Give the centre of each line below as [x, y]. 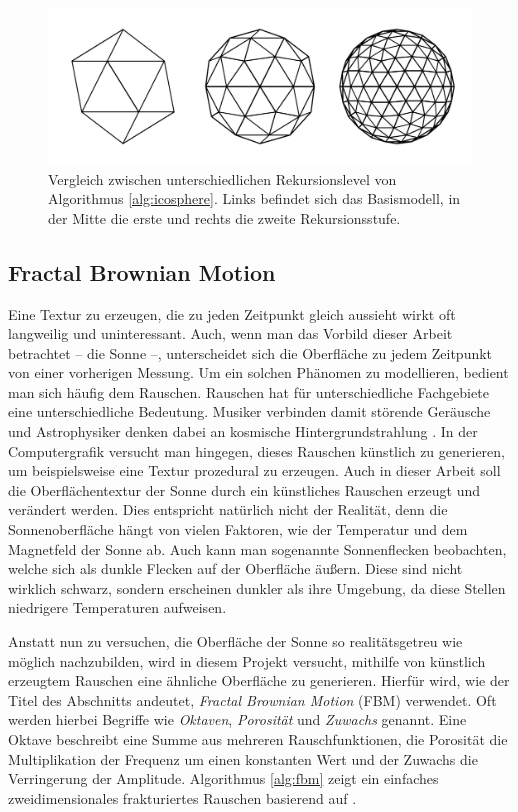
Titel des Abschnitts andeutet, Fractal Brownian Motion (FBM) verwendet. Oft [252, 699]
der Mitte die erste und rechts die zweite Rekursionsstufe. [224, 217]
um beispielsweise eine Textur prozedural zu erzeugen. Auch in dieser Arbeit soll [254, 470]
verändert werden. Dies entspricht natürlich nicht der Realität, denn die [228, 509]
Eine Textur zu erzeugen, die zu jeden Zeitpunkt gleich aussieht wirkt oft [232, 313]
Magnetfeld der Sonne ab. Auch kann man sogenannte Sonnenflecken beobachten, [257, 548]
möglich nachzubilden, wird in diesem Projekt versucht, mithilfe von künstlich [247, 660]
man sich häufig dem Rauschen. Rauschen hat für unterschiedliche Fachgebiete [248, 391]
